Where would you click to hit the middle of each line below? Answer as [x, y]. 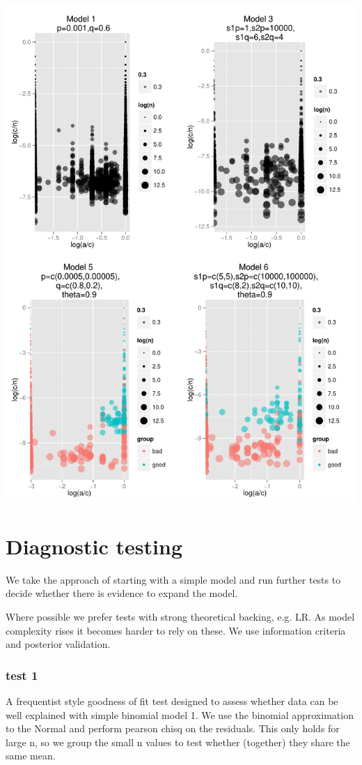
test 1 [22, 675]
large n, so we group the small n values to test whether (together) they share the [178, 742]
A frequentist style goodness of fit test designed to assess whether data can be [172, 701]
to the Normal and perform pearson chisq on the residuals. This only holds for [173, 728]
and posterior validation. [58, 644]
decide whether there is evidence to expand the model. [122, 593]
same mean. [31, 756]
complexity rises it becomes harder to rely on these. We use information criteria [176, 630]
